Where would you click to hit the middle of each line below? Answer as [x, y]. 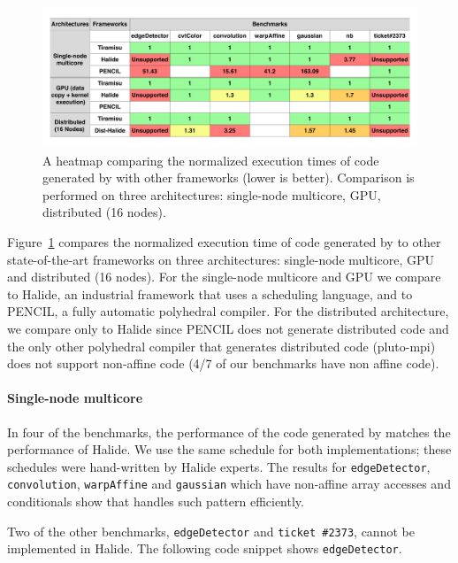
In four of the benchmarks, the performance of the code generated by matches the [229, 432]
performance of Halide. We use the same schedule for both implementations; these [229, 449]
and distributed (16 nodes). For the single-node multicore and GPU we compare [224, 277]
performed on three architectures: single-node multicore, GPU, [212, 194]
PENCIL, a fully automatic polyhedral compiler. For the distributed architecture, [228, 311]
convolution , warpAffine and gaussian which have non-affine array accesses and [229, 484]
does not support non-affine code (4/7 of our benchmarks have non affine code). [223, 363]
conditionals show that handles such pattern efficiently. [156, 501]
